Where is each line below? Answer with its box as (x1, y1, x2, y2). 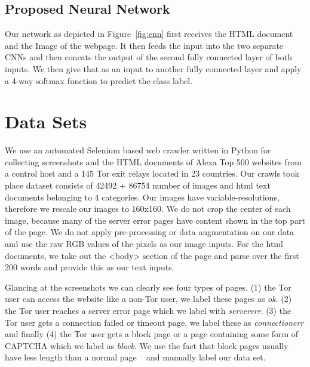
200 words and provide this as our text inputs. (5, 261, 174, 273)
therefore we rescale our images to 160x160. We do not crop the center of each (5, 202, 291, 215)
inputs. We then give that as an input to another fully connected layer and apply (5, 62, 302, 75)
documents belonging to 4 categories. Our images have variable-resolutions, (5, 190, 280, 203)
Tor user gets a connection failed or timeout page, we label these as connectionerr (5, 316, 304, 328)
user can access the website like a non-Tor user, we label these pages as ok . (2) (5, 292, 292, 305)
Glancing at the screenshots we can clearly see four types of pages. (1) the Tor (5, 280, 291, 293)
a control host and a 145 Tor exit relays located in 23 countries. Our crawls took (5, 167, 299, 180)
